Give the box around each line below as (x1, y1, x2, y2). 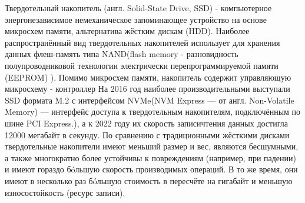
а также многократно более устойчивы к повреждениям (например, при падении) (5, 151, 297, 164)
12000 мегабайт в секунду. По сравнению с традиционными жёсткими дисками (5, 128, 290, 141)
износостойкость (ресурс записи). (5, 186, 125, 198)
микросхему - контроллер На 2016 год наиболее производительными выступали (5, 82, 290, 95)
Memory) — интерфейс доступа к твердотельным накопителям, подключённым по (5, 105, 301, 118)
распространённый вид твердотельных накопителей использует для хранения (5, 36, 280, 48)
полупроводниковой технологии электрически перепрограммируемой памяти (5, 59, 279, 71)
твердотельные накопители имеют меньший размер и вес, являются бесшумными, (5, 140, 299, 152)
